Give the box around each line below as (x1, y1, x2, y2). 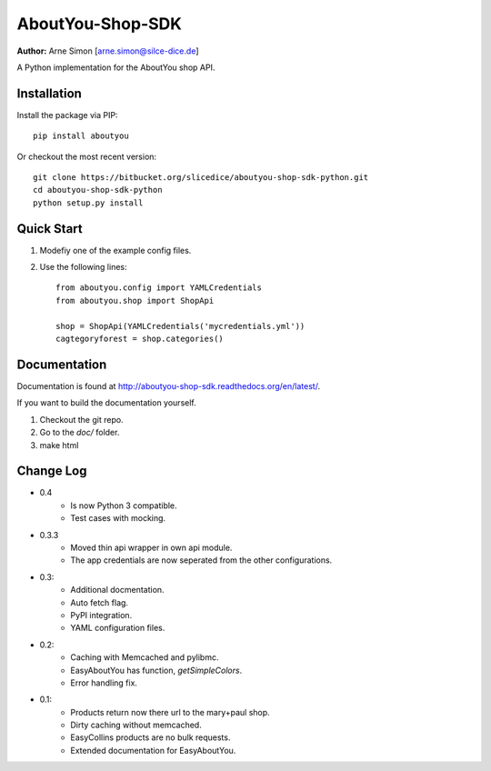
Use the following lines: (39, 262, 127, 273)
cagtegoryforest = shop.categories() (55, 334, 225, 345)
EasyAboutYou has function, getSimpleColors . (70, 665, 243, 676)
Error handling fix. (70, 677, 138, 688)
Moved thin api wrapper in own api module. (70, 542, 233, 553)
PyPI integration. (70, 609, 133, 620)
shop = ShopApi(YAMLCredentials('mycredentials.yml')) (55, 321, 306, 331)
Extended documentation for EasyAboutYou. (70, 745, 236, 756)
